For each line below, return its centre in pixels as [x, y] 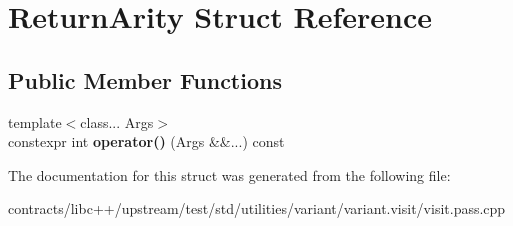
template [35, 121]
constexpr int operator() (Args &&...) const [146, 141]
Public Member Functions [145, 79]
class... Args [117, 121]
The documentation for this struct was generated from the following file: [229, 174]
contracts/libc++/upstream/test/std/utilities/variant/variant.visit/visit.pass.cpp [257, 208]
